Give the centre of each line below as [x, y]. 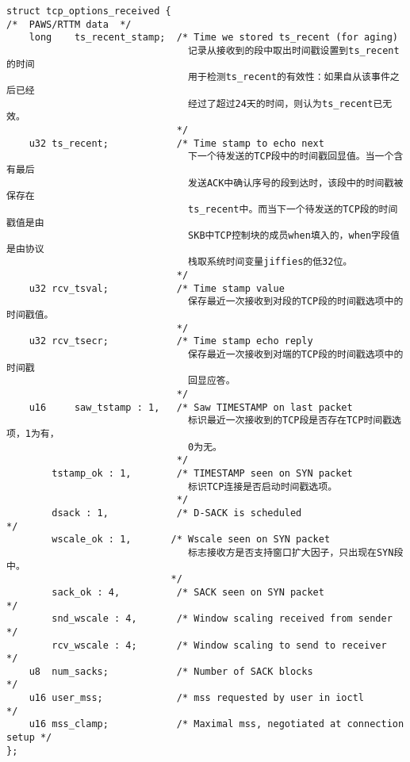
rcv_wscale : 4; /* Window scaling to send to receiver [219, 645]
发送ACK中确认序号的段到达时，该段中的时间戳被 [296, 183]
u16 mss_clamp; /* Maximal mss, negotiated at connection [216, 724]
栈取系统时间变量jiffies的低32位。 [270, 262]
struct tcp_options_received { [89, 11]
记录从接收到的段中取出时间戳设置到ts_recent [294, 50]
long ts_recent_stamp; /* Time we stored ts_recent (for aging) [213, 38]
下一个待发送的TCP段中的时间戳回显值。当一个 [291, 157]
